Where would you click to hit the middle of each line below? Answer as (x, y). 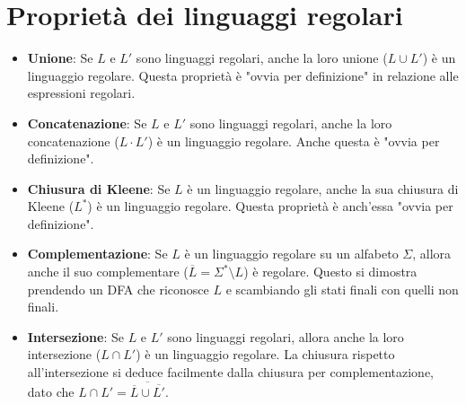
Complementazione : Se (97, 254)
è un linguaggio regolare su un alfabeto (291, 254)
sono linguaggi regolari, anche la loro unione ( (262, 58)
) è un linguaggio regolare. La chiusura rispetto (265, 354)
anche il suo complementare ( (108, 272)
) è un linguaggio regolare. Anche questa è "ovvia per (294, 141)
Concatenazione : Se (87, 123)
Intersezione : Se (75, 336)
